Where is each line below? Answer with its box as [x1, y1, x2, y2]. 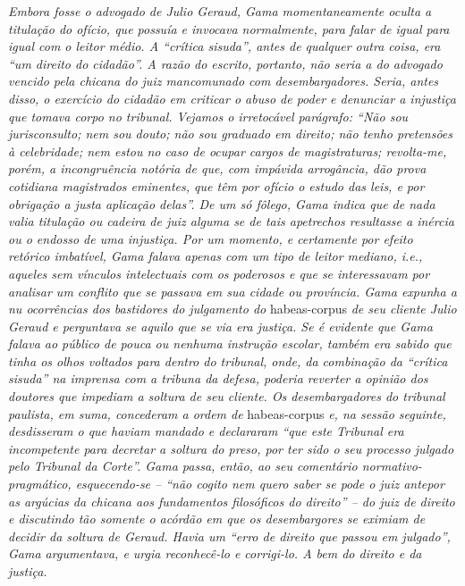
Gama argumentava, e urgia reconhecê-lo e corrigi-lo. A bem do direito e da [8, 544, 422, 563]
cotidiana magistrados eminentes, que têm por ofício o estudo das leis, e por [8, 176, 425, 195]
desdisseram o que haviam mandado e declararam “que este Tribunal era [8, 422, 404, 440]
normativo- [361, 456, 422, 475]
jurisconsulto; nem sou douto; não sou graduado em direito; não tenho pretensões [8, 124, 453, 143]
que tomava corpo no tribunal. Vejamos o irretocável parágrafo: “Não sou [8, 106, 409, 125]
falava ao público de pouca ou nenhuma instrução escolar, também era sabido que [8, 334, 452, 353]
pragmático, [8, 474, 72, 493]
